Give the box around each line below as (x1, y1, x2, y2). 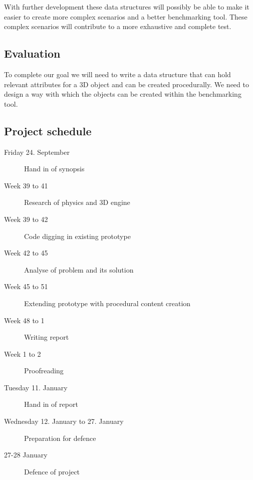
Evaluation (4, 46, 61, 61)
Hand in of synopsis (24, 163, 85, 174)
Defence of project (24, 466, 80, 476)
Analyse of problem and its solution (24, 264, 134, 275)
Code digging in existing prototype (24, 230, 131, 241)
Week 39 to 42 (4, 213, 48, 224)
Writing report (24, 332, 69, 342)
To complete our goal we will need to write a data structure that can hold (4, 69, 231, 79)
